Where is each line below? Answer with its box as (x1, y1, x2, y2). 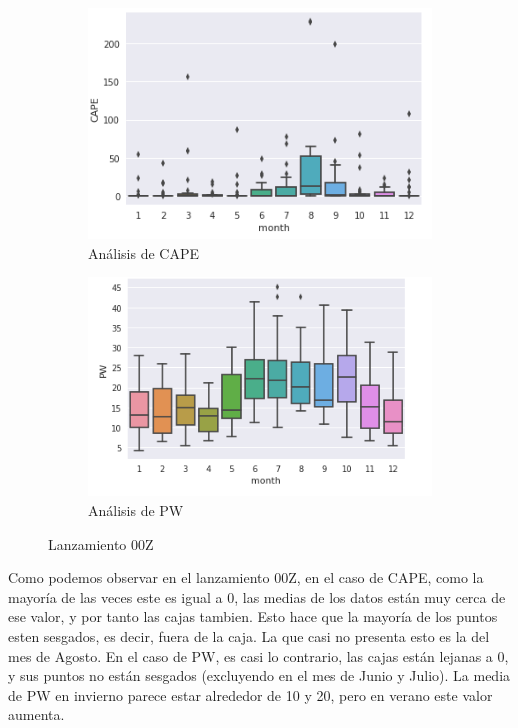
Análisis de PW (88, 500, 184, 520)
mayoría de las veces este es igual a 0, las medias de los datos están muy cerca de (8, 586, 506, 607)
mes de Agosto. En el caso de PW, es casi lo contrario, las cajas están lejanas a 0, (8, 645, 509, 666)
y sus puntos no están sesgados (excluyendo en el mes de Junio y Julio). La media (8, 665, 511, 686)
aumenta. (8, 704, 65, 725)
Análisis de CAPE (88, 242, 199, 263)
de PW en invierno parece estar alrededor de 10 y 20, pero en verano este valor (8, 684, 493, 705)
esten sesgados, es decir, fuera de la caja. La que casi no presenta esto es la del (8, 625, 490, 646)
